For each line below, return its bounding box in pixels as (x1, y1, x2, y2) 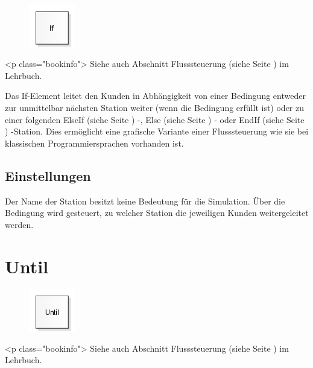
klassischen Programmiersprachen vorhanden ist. (5, 136, 184, 149)
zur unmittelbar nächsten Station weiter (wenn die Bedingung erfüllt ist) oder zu (5, 101, 305, 113)
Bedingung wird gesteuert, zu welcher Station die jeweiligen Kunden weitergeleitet (5, 206, 309, 219)
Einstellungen (5, 166, 91, 185)
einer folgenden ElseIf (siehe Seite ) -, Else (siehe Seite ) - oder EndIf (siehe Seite (5, 113, 305, 125)
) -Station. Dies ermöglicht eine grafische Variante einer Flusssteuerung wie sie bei (5, 125, 309, 138)
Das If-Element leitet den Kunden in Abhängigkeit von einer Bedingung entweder (5, 89, 306, 102)
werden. (5, 218, 34, 230)
